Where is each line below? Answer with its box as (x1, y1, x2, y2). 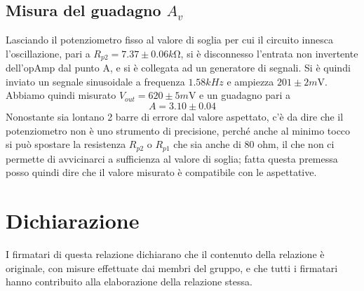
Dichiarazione (6, 206, 140, 235)
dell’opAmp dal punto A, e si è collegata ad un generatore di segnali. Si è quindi (6, 60, 351, 75)
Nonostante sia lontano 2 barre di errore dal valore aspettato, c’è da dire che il (6, 109, 344, 124)
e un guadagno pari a (199, 88, 291, 102)
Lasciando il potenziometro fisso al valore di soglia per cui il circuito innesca (6, 32, 333, 47)
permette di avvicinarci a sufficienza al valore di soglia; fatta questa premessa (6, 151, 338, 165)
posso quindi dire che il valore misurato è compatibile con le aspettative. (6, 165, 317, 180)
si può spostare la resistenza (6, 137, 126, 151)
